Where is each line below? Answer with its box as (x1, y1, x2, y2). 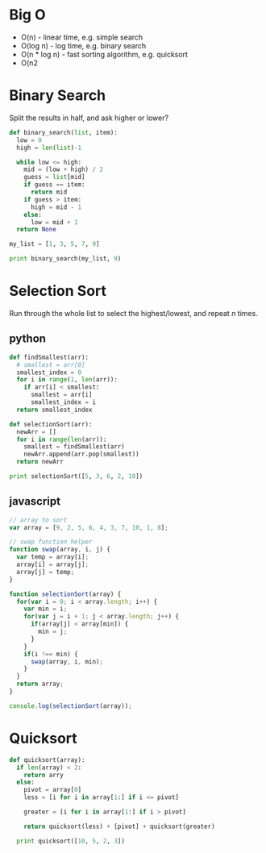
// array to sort (9, 516, 68, 524)
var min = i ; (23, 605, 68, 614)
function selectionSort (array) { (9, 590, 122, 598)
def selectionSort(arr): (9, 420, 93, 428)
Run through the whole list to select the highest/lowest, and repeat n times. (9, 308, 259, 318)
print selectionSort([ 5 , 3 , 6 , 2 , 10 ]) (9, 472, 143, 481)
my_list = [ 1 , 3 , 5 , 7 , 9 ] (9, 240, 100, 248)
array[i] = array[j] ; (16, 560, 89, 569)
